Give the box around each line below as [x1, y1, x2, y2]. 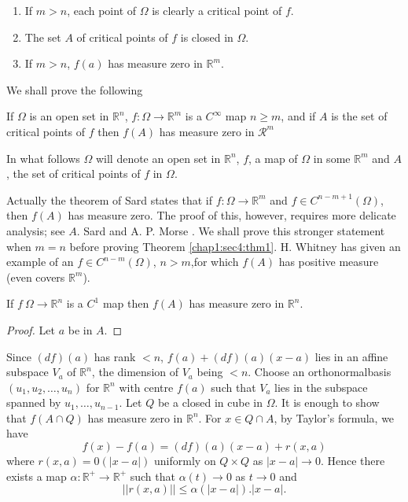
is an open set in [29, 108, 109, 124]
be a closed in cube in [157, 394, 263, 411]
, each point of [67, 2, 137, 18]
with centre [119, 378, 174, 395]
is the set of [331, 108, 388, 124]
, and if [281, 108, 316, 124]
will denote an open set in [95, 149, 221, 166]
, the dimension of [91, 364, 178, 380]
